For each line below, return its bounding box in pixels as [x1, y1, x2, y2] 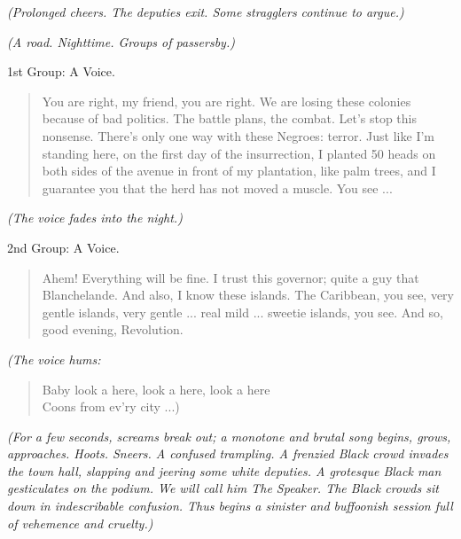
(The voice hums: [7, 349, 101, 368]
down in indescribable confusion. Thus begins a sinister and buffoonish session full [7, 496, 453, 515]
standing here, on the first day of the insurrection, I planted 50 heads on [42, 144, 436, 162]
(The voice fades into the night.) [7, 208, 183, 227]
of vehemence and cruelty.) [7, 513, 153, 532]
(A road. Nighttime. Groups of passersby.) [7, 32, 235, 51]
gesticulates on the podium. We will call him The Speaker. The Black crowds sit [7, 479, 439, 497]
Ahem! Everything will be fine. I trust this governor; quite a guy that [42, 268, 419, 286]
